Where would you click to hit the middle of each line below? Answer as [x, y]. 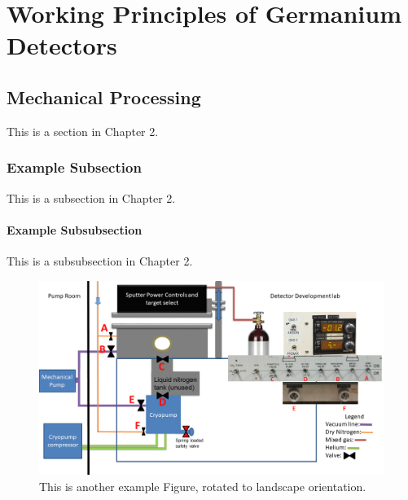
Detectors [62, 45]
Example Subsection [74, 167]
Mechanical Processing [104, 96]
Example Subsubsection [75, 229]
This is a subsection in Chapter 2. [91, 197]
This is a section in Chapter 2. [83, 131]
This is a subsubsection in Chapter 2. [100, 260]
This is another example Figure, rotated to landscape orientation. [203, 486]
